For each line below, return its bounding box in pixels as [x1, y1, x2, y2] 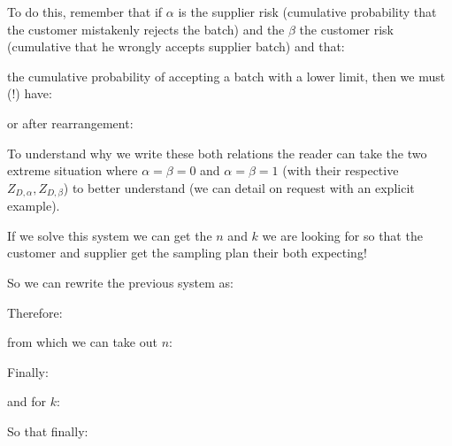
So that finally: [7, 421, 88, 440]
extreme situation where [7, 161, 138, 180]
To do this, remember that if [7, 3, 163, 20]
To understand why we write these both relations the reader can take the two [7, 143, 427, 162]
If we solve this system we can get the [7, 226, 212, 244]
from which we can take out [7, 333, 157, 351]
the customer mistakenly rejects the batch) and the [7, 19, 285, 38]
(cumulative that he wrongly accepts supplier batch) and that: [7, 37, 345, 56]
